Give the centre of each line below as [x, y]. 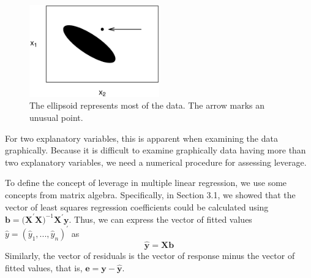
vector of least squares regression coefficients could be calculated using [137, 207]
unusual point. [56, 118]
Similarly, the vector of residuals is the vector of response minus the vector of [150, 256]
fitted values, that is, [44, 267]
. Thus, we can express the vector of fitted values [160, 219]
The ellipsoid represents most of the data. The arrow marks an [147, 105]
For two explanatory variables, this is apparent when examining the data [141, 138]
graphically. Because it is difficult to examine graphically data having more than [155, 150]
